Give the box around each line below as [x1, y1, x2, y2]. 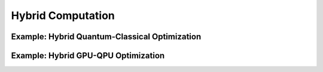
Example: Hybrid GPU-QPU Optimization [11, 51, 165, 61]
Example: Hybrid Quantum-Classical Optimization [11, 32, 202, 42]
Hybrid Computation [11, 9, 115, 22]
